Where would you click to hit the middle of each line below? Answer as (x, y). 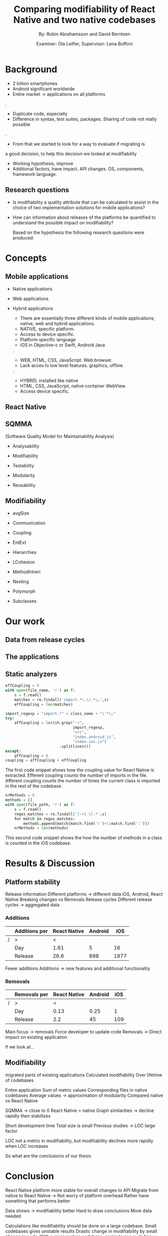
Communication (29, 523)
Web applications (30, 298)
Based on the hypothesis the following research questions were (78, 232)
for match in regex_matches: (45, 819)
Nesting (21, 581)
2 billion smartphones (35, 83)
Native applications (32, 289)
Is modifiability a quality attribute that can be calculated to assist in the (86, 202)
